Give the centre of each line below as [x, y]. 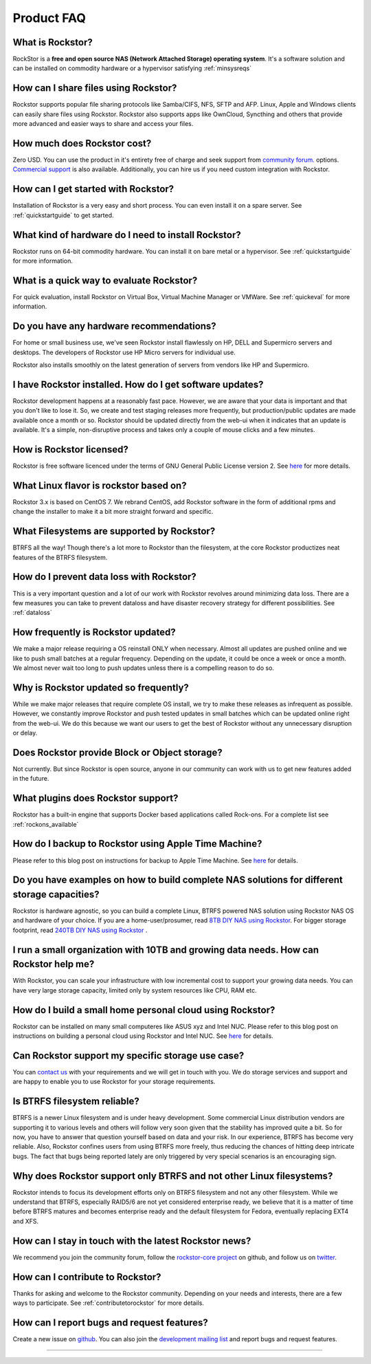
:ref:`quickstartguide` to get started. [63, 215]
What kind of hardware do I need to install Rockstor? [127, 235]
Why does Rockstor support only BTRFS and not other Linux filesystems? [173, 1176]
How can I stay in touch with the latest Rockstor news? [132, 1241]
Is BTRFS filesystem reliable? [76, 1102]
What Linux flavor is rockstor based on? [100, 485]
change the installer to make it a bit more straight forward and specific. [113, 512]
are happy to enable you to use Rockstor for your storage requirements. [114, 1082]
